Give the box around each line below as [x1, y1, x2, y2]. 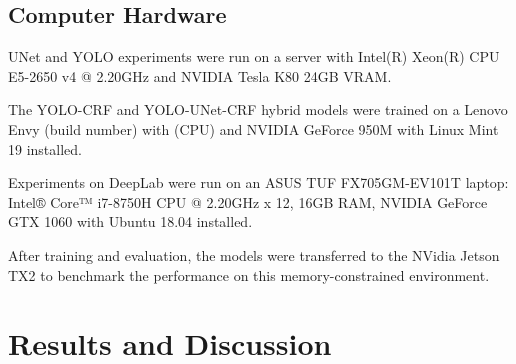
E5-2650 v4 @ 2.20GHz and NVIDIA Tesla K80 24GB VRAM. [8, 65, 392, 86]
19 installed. [8, 138, 82, 159]
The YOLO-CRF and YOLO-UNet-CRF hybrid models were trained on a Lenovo [8, 99, 508, 120]
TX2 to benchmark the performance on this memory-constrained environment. [8, 264, 490, 285]
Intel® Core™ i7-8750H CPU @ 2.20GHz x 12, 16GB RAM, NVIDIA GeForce [8, 191, 488, 212]
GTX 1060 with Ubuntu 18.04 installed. [8, 211, 253, 232]
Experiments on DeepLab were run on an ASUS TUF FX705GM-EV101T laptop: [8, 172, 509, 193]
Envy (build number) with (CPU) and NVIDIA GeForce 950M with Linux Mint [8, 118, 499, 139]
